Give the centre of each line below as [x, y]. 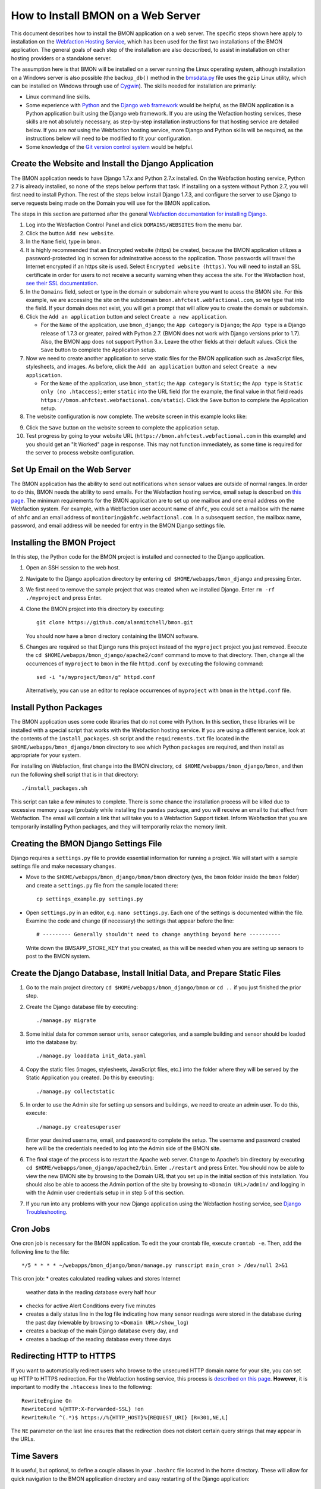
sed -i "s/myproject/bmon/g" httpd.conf [96, 677]
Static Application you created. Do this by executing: [90, 1077]
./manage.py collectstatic [76, 1091]
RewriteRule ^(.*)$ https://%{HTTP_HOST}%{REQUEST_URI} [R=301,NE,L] [125, 1417]
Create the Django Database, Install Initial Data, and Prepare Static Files [146, 973]
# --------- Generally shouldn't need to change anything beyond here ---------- [159, 934]
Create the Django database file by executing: [82, 1007]
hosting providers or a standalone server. [62, 58]
